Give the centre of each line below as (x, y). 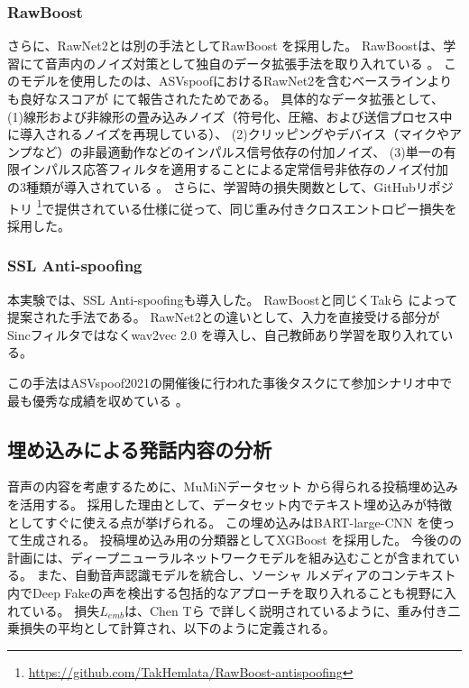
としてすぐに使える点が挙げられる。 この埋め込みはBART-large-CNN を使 (225, 522)
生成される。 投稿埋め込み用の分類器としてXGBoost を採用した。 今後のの (240, 540)
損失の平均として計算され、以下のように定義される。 (177, 628)
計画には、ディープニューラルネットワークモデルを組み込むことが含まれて (227, 557)
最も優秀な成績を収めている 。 (98, 400)
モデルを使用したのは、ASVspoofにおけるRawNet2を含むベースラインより (236, 81)
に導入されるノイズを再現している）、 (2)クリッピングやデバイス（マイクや (229, 134)
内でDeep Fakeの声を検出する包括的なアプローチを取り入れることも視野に (225, 592)
